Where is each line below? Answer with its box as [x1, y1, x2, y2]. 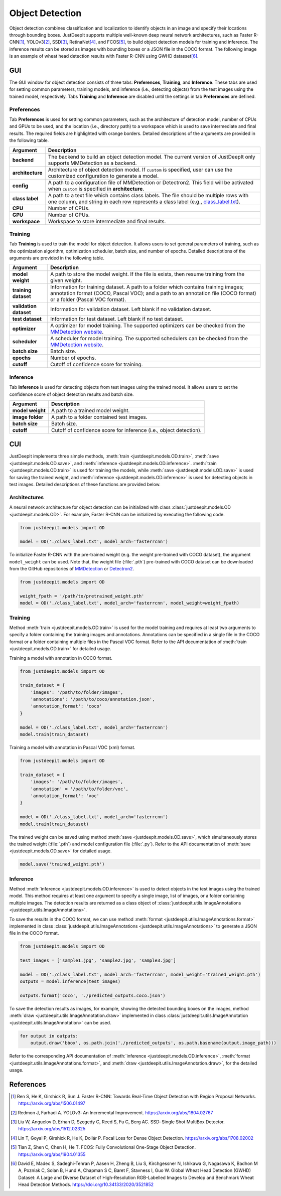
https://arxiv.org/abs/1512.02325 [18, 1126, 86, 1132]
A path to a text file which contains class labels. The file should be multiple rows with [48, 192, 249, 199]
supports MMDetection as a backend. [48, 160, 137, 167]
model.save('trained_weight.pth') [20, 861, 105, 867]
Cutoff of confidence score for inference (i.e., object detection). [51, 426, 202, 433]
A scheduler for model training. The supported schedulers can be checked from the [50, 335, 248, 342]
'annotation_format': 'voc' [30, 793, 100, 799]
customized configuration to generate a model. [48, 172, 159, 179]
